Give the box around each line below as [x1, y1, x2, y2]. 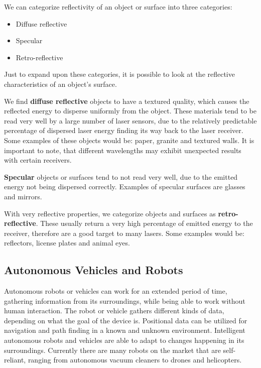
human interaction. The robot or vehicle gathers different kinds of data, [4, 305, 224, 316]
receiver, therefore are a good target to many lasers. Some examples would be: [4, 227, 244, 238]
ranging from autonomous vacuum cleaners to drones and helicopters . [28, 354, 242, 365]
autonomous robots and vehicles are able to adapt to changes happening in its [4, 335, 244, 345]
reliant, [4, 354, 26, 365]
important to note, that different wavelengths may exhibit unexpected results [4, 145, 241, 155]
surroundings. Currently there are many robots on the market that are [4, 344, 221, 355]
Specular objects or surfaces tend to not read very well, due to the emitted [4, 171, 238, 182]
